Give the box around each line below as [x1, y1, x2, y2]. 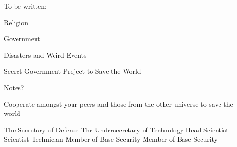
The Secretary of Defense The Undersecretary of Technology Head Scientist [4, 124, 229, 134]
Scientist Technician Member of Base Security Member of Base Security [4, 134, 218, 144]
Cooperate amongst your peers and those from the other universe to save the [4, 98, 233, 109]
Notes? [4, 82, 24, 92]
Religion [4, 17, 28, 27]
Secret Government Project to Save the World [4, 66, 141, 76]
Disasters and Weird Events [4, 49, 87, 60]
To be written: [4, 1, 47, 11]
